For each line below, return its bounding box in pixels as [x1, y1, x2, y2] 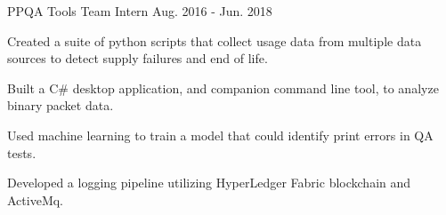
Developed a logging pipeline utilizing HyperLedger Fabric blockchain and [7, 173, 411, 192]
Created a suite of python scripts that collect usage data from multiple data [7, 31, 422, 50]
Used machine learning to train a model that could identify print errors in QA [7, 125, 434, 144]
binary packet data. [7, 96, 114, 115]
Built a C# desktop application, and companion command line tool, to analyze [7, 78, 439, 97]
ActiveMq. [7, 190, 63, 209]
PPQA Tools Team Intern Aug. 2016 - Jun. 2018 [7, 2, 272, 20]
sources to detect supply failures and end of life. [7, 49, 268, 68]
